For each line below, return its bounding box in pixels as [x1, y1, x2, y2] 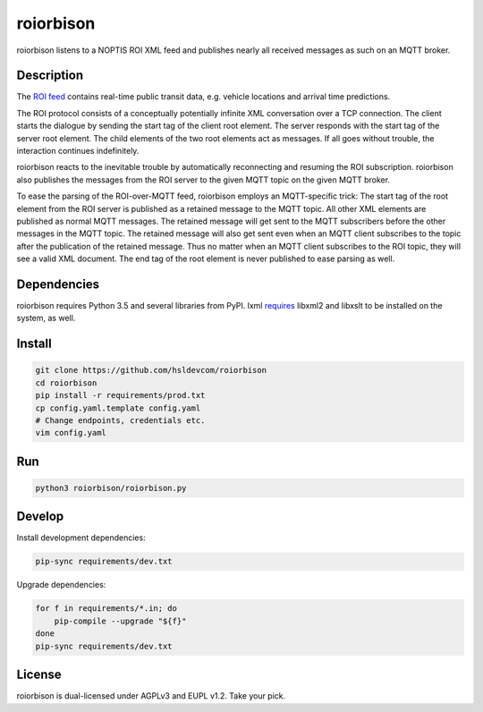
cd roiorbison [35, 377, 97, 388]
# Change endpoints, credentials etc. [35, 416, 206, 425]
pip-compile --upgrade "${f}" [54, 615, 187, 626]
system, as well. [16, 313, 76, 324]
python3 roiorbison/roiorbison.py [35, 483, 187, 493]
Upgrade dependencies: [16, 580, 106, 590]
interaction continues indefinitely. [16, 146, 140, 157]
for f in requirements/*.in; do [35, 604, 178, 614]
